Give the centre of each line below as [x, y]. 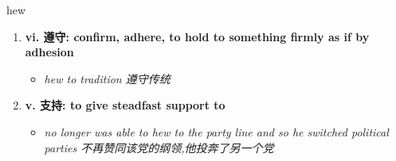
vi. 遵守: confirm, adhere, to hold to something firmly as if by [197, 36]
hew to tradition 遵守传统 [107, 78]
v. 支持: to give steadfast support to [125, 105]
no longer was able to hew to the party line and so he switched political [216, 131]
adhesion [49, 52]
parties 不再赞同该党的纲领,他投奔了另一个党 [159, 147]
